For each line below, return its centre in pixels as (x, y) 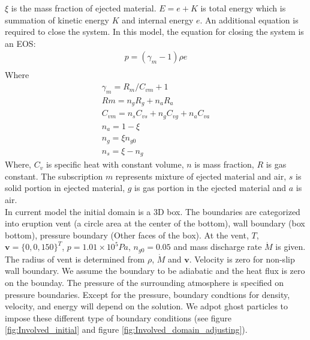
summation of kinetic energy (57, 20)
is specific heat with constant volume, (115, 164)
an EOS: (20, 43)
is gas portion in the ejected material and (210, 188)
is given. (291, 247)
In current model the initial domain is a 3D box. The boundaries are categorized (153, 211)
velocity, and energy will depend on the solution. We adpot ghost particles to (147, 306)
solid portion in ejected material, (65, 188)
